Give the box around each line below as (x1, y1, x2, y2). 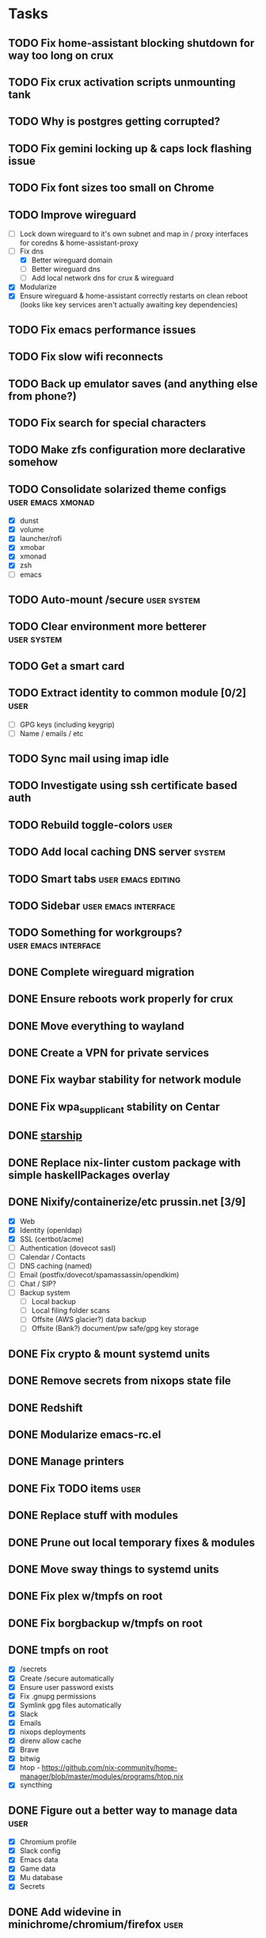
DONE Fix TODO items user (8, 1482, 141, 1495)
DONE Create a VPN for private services (8, 1047, 210, 1059)
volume (19, 525, 44, 535)
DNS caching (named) (19, 1261, 93, 1270)
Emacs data (19, 1855, 59, 1864)
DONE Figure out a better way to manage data (8, 1803, 237, 1817)
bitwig (19, 1754, 40, 1764)
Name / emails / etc (19, 728, 84, 738)
